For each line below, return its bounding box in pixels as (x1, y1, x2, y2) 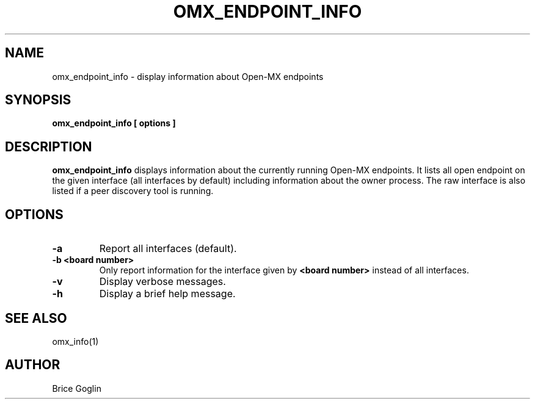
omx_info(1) (52, 336, 99, 347)
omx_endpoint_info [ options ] (52, 118, 176, 129)
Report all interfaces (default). (99, 242, 237, 255)
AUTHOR (5, 357, 60, 373)
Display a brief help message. (99, 287, 236, 300)
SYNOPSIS (5, 92, 71, 108)
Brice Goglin (52, 383, 101, 394)
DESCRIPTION (5, 139, 92, 154)
